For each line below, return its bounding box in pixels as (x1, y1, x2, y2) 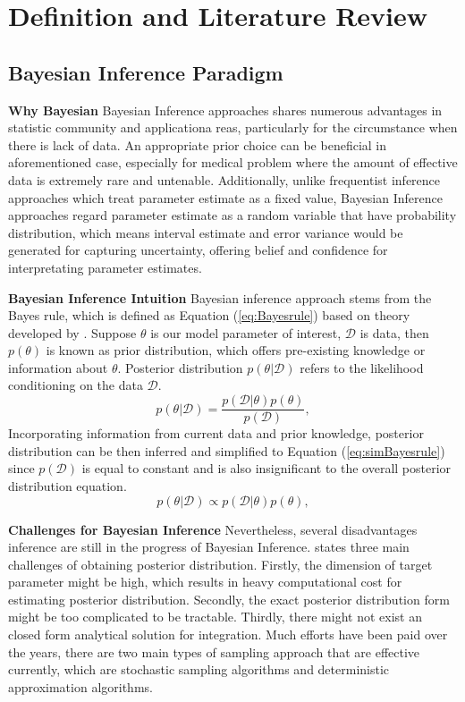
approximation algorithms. (8, 677, 153, 696)
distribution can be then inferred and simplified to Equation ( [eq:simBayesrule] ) (8, 441, 445, 460)
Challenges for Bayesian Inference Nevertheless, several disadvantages (8, 520, 418, 538)
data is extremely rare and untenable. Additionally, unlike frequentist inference (8, 170, 441, 189)
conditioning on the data (8, 376, 143, 394)
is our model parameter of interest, (150, 323, 342, 342)
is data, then (359, 323, 429, 342)
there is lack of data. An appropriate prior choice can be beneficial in (8, 135, 387, 154)
